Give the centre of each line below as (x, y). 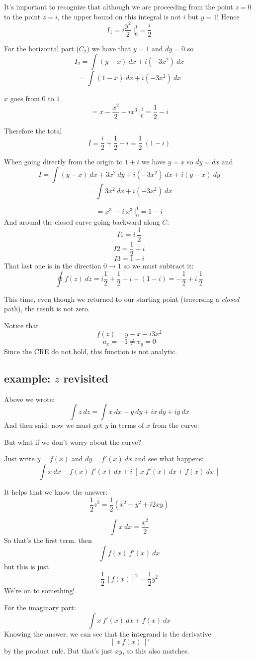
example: (27, 378)
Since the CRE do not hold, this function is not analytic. (91, 351)
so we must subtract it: (159, 265)
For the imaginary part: (40, 607)
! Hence (228, 16)
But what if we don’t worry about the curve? (73, 442)
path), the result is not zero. (47, 309)
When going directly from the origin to (63, 162)
